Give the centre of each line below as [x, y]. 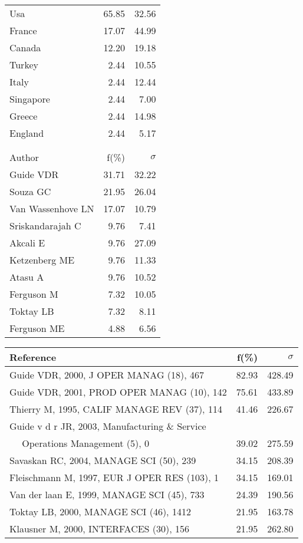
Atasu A [27, 277]
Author [24, 157]
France [23, 30]
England [27, 133]
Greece [24, 116]
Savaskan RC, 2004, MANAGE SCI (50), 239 [103, 460]
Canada [25, 47]
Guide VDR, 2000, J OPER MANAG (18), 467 [107, 375]
